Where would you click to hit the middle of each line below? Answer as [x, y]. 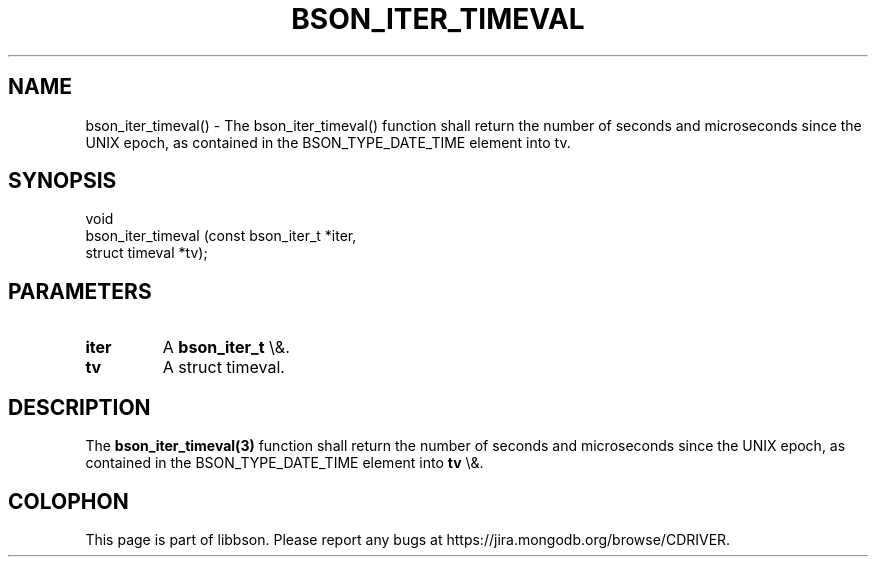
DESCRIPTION [79, 407]
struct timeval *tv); [146, 253]
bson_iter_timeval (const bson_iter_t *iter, [221, 236]
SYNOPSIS [62, 181]
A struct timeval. [223, 367]
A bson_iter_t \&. [226, 347]
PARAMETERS [80, 291]
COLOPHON [68, 501]
